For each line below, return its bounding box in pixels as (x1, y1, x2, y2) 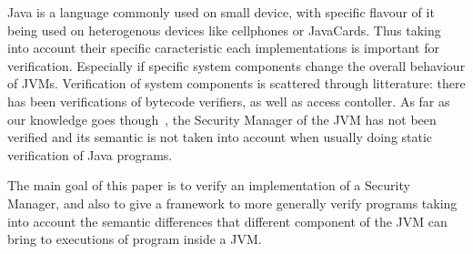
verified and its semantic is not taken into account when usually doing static (7, 127, 433, 147)
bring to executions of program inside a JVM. (7, 229, 262, 249)
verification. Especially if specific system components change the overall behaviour (7, 56, 466, 75)
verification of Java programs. (7, 145, 173, 164)
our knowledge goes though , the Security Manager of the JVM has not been (7, 109, 437, 128)
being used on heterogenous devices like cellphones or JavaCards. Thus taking (7, 20, 441, 39)
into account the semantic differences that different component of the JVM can (7, 211, 448, 230)
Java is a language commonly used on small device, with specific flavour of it (7, 3, 435, 21)
